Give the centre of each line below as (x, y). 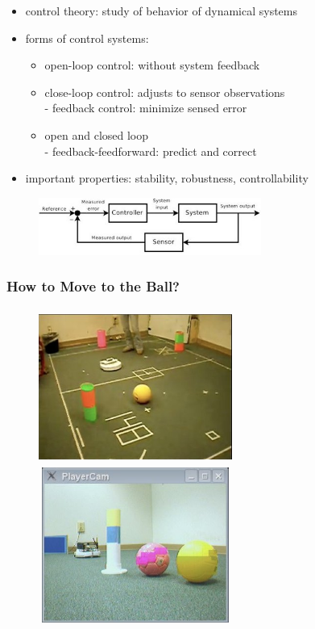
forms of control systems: (87, 38)
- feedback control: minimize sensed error (146, 108)
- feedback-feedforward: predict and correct (151, 151)
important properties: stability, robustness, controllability (167, 178)
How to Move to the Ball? (93, 286)
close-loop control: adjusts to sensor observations (165, 92)
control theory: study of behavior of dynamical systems (162, 10)
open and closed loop (97, 134)
